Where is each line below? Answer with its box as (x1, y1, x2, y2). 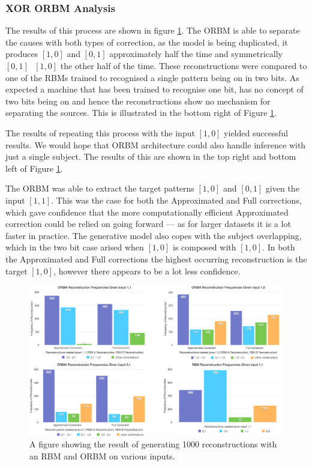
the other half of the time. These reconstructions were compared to (60, 59, 307, 71)
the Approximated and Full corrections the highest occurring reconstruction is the (5, 252, 307, 265)
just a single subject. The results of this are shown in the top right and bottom (5, 150, 296, 163)
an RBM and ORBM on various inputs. (29, 449, 175, 462)
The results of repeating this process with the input (5, 126, 195, 139)
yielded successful (224, 126, 288, 139)
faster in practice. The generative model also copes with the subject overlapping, (5, 229, 302, 241)
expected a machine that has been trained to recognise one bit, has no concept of (5, 83, 304, 95)
